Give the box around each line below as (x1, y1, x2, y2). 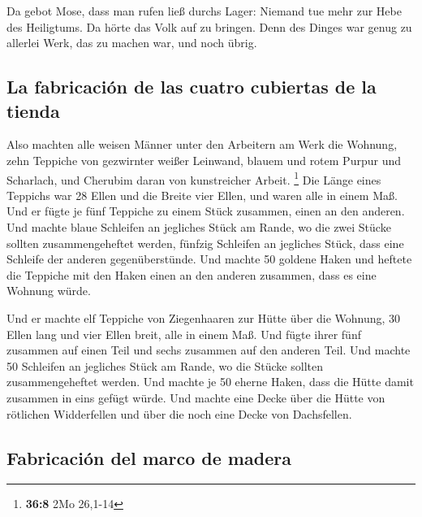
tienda (6, 98, 60, 123)
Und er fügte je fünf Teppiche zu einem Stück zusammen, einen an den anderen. (6, 202, 405, 219)
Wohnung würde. (6, 282, 91, 299)
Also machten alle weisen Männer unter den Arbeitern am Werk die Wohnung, (6, 136, 398, 153)
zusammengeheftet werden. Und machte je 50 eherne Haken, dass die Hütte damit (6, 373, 414, 390)
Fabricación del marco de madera (6, 445, 291, 470)
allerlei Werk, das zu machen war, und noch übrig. (6, 34, 257, 51)
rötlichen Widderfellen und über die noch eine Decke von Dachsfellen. (6, 405, 352, 422)
